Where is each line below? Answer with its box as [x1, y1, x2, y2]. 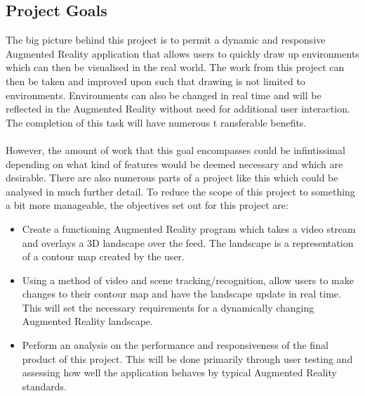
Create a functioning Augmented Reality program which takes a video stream [22, 221, 356, 236]
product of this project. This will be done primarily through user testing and [22, 351, 353, 366]
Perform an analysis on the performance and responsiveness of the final [22, 338, 328, 352]
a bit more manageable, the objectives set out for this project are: [6, 198, 288, 212]
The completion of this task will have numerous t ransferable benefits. [6, 115, 307, 129]
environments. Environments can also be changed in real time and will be [6, 87, 321, 102]
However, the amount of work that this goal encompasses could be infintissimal [6, 142, 345, 157]
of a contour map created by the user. [22, 249, 185, 264]
